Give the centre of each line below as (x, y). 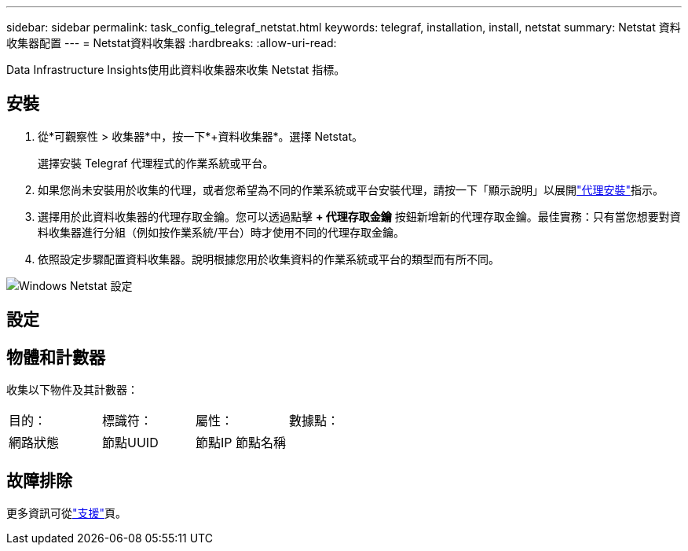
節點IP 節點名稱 (241, 443)
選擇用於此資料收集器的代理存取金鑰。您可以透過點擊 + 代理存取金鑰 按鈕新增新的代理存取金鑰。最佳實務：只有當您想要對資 (359, 216)
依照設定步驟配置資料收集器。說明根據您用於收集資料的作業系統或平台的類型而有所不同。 (269, 259)
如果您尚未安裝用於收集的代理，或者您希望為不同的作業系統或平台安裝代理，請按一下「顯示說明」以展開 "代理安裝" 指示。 (351, 189)
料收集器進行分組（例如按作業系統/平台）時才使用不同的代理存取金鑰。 (221, 232)
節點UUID (130, 443)
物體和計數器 (56, 357)
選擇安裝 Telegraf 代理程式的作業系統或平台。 (156, 163)
